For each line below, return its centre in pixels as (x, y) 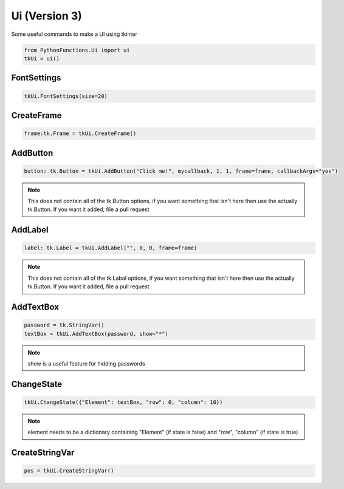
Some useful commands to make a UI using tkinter (74, 34)
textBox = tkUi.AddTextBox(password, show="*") (96, 334)
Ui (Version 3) (46, 16)
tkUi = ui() (42, 58)
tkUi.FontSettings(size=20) (66, 96)
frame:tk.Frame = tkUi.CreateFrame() (80, 134)
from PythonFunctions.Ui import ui (77, 50)
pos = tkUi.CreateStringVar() (69, 471)
